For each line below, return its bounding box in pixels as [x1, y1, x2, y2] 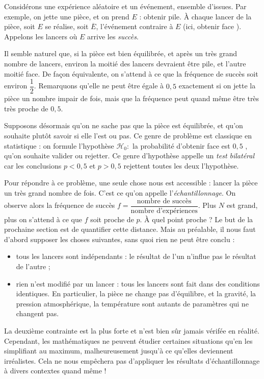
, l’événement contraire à [96, 21, 173, 32]
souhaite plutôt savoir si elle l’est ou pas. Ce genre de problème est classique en [4, 130, 252, 140]
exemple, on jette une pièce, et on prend [4, 11, 129, 21]
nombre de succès [137, 197, 192, 205]
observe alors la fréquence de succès [4, 200, 115, 210]
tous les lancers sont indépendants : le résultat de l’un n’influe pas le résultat [16, 251, 256, 262]
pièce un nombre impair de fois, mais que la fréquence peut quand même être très [4, 93, 259, 104]
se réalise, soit [45, 21, 89, 32]
